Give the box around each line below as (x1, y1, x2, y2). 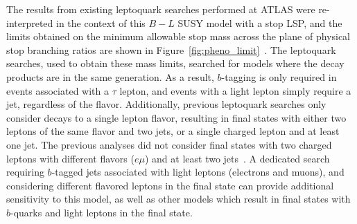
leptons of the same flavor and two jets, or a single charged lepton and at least (6, 124, 340, 138)
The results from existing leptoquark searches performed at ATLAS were (6, 2, 315, 16)
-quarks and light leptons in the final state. (10, 205, 193, 219)
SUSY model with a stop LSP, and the (177, 15, 342, 30)
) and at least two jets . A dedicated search (144, 151, 330, 165)
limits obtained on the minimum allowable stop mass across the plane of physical (6, 29, 350, 44)
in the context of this (56, 15, 146, 30)
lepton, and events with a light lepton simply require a (119, 83, 351, 97)
